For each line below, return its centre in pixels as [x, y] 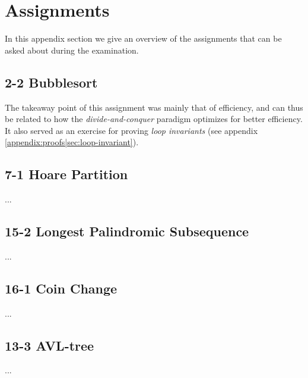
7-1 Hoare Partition [66, 174]
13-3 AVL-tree [50, 345]
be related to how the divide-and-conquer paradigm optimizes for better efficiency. [154, 119]
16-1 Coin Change [61, 288]
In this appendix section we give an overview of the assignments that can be [143, 38]
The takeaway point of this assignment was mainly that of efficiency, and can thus [154, 107]
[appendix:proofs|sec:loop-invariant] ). [72, 142]
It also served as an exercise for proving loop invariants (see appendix [131, 130]
